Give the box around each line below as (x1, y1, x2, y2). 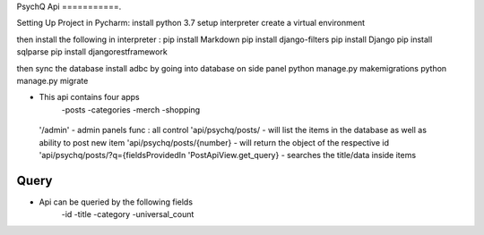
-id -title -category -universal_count (61, 209, 194, 220)
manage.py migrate (16, 75, 89, 86)
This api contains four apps (39, 92, 141, 103)
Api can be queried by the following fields (39, 197, 193, 207)
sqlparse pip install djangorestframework (16, 46, 168, 57)
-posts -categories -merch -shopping (61, 104, 201, 115)
